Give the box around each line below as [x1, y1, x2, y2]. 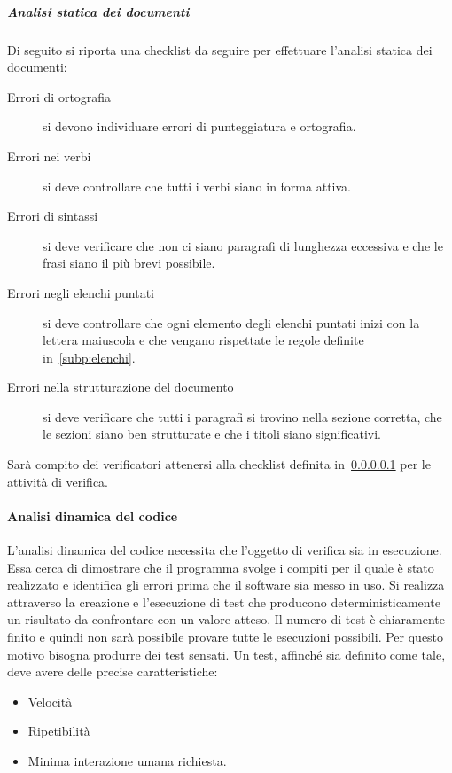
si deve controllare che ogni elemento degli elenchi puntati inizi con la [43, 313, 420, 332]
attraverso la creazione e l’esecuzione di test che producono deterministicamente [7, 592, 440, 611]
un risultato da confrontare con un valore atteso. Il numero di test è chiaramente [7, 610, 445, 629]
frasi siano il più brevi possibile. [43, 254, 215, 272]
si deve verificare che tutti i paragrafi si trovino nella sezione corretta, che [43, 407, 442, 426]
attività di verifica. [7, 472, 109, 490]
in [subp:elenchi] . [43, 347, 136, 366]
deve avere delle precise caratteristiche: [7, 662, 218, 681]
